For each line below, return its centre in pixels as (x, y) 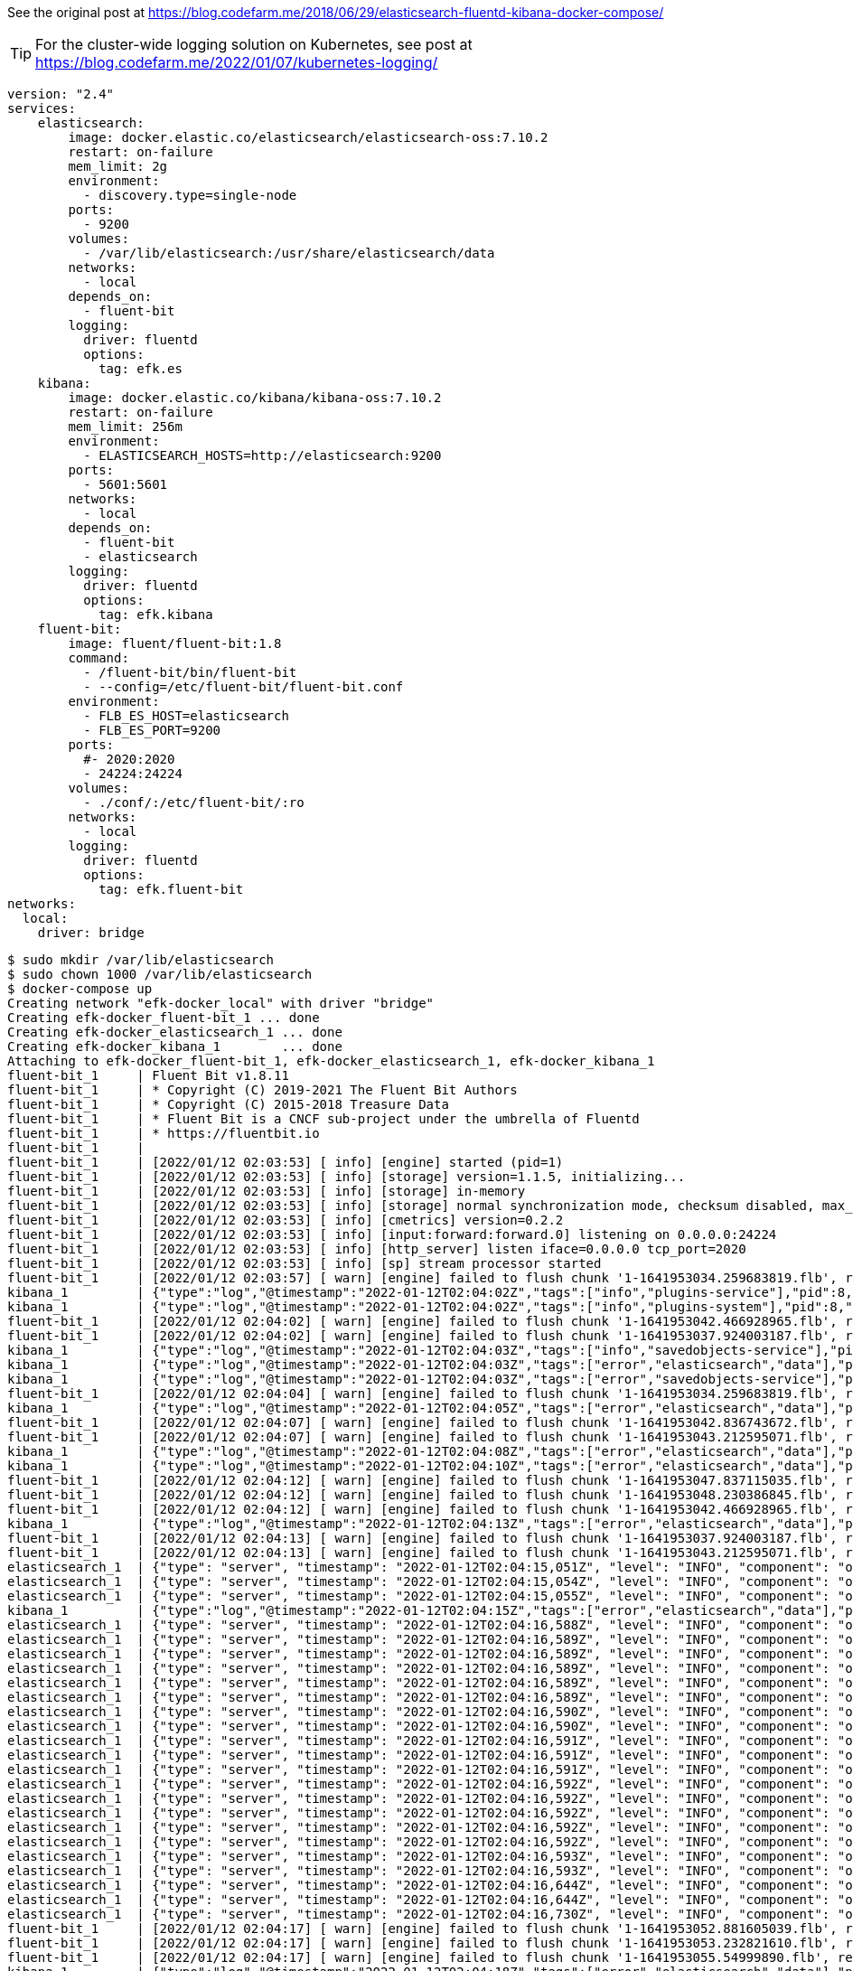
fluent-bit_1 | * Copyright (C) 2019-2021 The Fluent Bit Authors (262, 1090)
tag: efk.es (141, 369)
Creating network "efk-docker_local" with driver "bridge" (221, 1003)
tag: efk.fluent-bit (171, 889)
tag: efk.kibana (156, 615)
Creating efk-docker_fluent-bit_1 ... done (164, 1018)
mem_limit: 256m (125, 427)
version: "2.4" (61, 94)
